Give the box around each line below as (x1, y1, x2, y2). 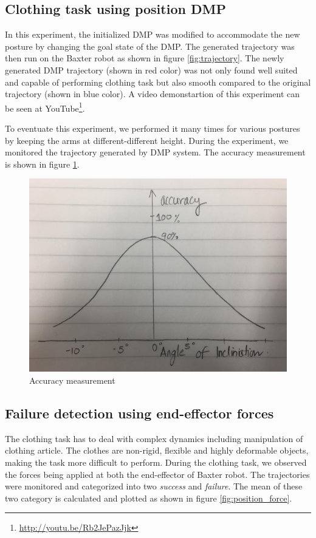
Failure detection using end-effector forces (5, 403, 274, 422)
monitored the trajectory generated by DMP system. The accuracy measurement (5, 146, 306, 158)
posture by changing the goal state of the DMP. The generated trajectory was (5, 39, 295, 52)
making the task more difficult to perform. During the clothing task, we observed (5, 455, 307, 468)
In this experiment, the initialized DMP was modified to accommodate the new (5, 28, 300, 41)
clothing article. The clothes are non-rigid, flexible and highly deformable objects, (5, 444, 309, 457)
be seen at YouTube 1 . (5, 100, 85, 114)
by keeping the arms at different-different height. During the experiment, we (5, 134, 289, 146)
